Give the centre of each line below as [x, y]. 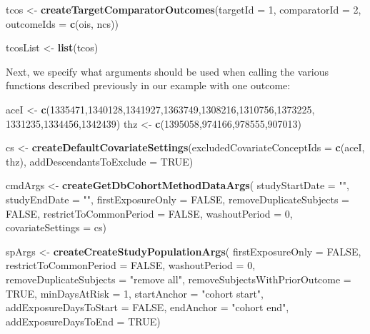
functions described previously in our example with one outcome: [148, 85]
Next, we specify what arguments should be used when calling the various [167, 71]
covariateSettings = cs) [56, 227]
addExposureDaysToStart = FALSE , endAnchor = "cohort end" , [147, 307]
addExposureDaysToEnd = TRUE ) [83, 321]
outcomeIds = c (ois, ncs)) [62, 23]
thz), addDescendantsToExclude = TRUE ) [100, 161]
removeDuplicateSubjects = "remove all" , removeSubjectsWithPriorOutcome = [179, 279]
